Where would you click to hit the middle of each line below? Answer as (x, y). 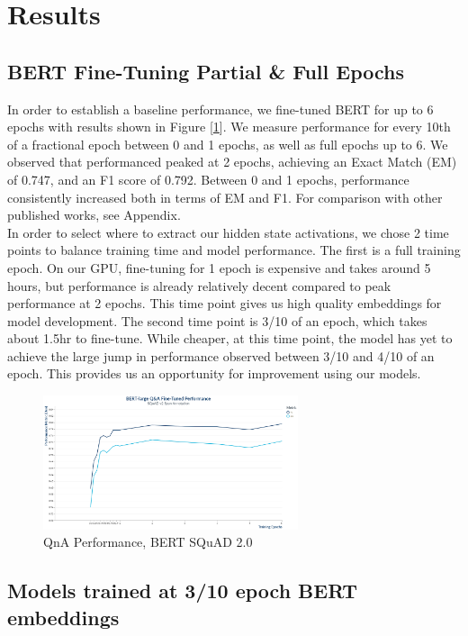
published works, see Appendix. (94, 215)
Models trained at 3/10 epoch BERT (183, 591)
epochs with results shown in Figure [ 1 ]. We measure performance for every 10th (229, 127)
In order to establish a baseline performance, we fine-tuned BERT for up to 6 (220, 109)
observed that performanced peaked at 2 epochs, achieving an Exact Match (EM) (232, 162)
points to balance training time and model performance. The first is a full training (234, 250)
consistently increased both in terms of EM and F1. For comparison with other (225, 197)
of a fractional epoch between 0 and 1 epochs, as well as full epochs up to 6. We (228, 144)
